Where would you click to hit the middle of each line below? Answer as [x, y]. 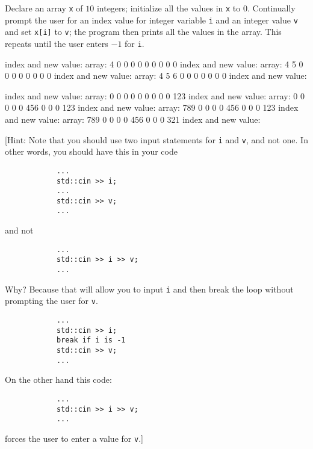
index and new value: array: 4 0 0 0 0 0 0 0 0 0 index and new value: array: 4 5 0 [154, 63]
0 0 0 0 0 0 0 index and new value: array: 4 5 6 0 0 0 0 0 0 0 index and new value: [156, 76]
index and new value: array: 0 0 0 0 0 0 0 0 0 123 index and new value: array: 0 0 [155, 95]
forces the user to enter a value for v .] [74, 438]
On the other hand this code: [58, 379]
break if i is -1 [91, 340]
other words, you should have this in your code [91, 151]
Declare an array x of [44, 8]
